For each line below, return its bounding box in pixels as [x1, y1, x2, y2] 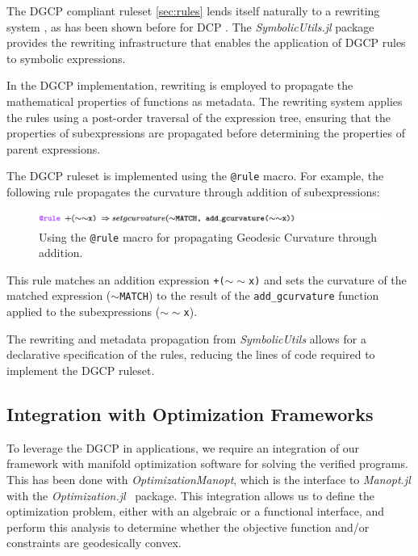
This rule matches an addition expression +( [6, 271, 225, 288]
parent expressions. [6, 140, 101, 157]
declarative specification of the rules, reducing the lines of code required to [6, 346, 375, 363]
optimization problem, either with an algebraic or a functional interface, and [6, 503, 385, 520]
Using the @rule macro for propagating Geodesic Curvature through [39, 228, 377, 245]
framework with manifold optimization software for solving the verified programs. [6, 455, 408, 472]
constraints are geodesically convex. [6, 534, 182, 551]
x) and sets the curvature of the [249, 271, 407, 288]
